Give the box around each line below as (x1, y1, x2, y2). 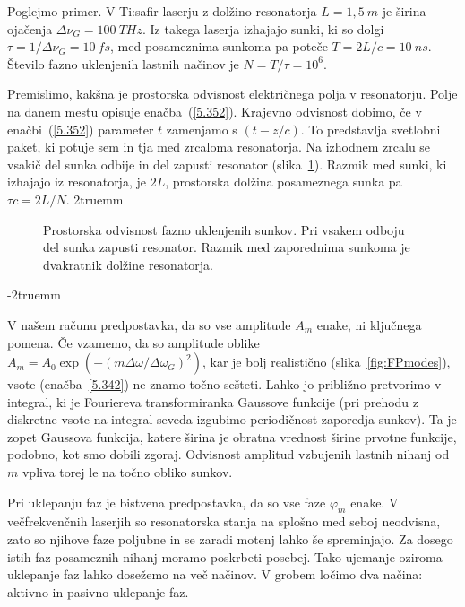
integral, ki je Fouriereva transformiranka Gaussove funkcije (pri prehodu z (7, 392, 419, 411)
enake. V (350, 492, 399, 511)
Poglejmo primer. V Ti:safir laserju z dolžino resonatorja (7, 2, 317, 20)
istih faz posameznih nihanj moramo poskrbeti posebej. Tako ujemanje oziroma (7, 547, 443, 566)
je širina (382, 2, 426, 20)
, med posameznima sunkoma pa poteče (110, 37, 328, 56)
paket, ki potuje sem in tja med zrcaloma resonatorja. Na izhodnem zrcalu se (7, 137, 431, 156)
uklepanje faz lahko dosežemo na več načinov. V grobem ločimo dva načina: (7, 565, 423, 584)
